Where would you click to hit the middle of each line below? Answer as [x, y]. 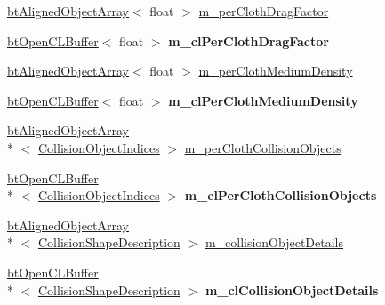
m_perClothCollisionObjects [263, 147]
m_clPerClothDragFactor [249, 40]
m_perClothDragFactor [264, 11]
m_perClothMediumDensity [276, 71]
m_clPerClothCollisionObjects [281, 195]
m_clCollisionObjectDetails [292, 289]
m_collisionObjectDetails [274, 242]
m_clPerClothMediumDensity [263, 100]
